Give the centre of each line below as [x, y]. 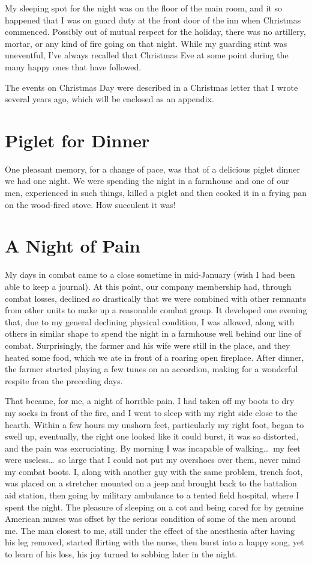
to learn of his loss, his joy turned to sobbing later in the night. [121, 554]
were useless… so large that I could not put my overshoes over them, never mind [153, 460]
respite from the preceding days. [64, 380]
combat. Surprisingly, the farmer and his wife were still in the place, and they [148, 345]
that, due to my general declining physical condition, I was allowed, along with [150, 321]
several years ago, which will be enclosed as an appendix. [109, 99]
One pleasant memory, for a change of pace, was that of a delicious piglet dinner [152, 169]
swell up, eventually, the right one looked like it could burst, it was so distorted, [152, 436]
